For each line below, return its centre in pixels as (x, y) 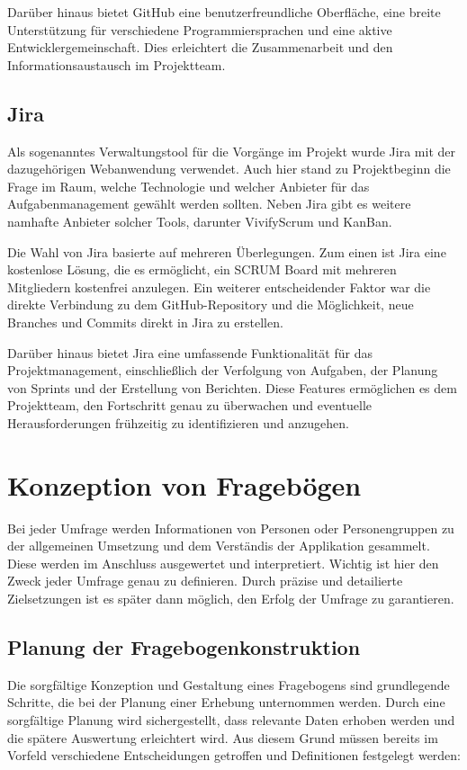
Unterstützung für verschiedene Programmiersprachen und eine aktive (200, 29)
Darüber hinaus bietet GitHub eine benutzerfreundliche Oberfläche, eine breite (224, 12)
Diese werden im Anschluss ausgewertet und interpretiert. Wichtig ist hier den (223, 563)
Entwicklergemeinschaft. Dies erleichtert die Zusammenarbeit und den (200, 47)
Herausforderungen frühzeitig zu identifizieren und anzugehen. (178, 422)
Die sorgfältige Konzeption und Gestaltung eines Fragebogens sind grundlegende (229, 684)
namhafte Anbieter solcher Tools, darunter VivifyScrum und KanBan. (200, 221)
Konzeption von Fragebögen (184, 484)
